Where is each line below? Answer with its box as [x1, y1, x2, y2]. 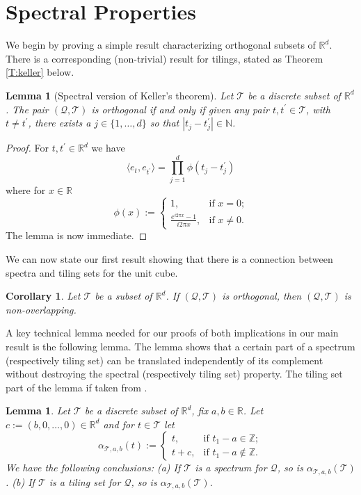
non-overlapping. [6, 302, 77, 316]
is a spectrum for [195, 460, 267, 475]
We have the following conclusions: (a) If [6, 460, 181, 475]
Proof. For [6, 140, 49, 155]
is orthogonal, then [222, 289, 302, 303]
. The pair [6, 102, 49, 116]
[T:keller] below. [6, 65, 74, 79]
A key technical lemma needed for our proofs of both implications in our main [6, 325, 339, 340]
